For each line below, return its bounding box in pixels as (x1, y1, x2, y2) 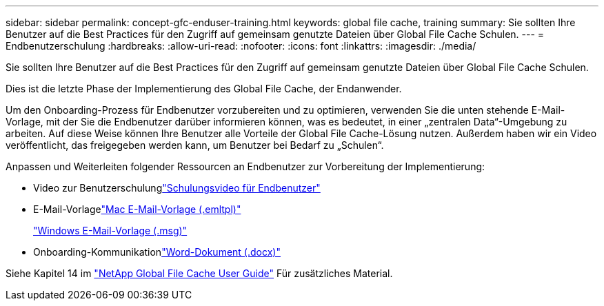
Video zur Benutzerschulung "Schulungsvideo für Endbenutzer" (33, 182, 321, 194)
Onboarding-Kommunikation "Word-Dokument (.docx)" (33, 246, 281, 258)
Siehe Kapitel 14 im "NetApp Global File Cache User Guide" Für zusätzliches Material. (6, 267, 393, 279)
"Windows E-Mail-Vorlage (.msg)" (33, 225, 188, 236)
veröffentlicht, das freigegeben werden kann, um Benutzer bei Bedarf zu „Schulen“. (6, 139, 384, 151)
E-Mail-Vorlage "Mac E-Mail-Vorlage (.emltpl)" (33, 203, 241, 215)
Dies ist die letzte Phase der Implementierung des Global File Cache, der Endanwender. (6, 83, 402, 94)
